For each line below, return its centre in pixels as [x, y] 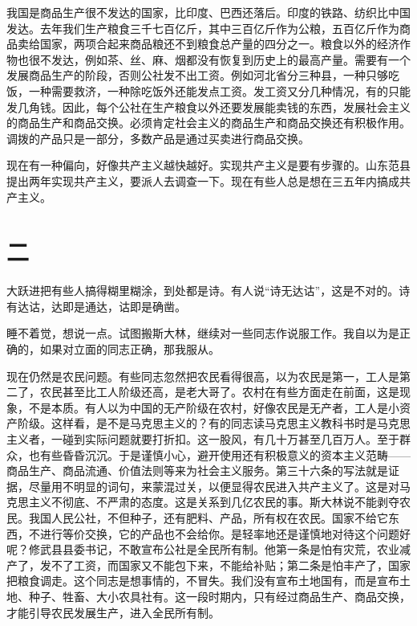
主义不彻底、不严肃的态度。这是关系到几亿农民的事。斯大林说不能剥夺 [214, 502]
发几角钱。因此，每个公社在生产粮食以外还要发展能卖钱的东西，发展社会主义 [208, 106]
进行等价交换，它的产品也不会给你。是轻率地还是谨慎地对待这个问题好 [225, 533]
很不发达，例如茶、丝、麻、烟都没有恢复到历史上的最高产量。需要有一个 [219, 59]
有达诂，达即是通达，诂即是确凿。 [96, 306]
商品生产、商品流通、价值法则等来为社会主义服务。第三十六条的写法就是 [197, 471]
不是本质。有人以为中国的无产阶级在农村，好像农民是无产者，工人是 [208, 407]
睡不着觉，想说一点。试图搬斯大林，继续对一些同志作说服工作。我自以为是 [203, 333]
